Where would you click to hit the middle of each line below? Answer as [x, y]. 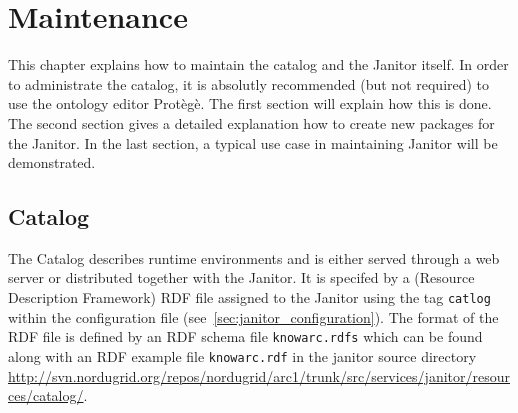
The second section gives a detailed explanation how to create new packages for [251, 122]
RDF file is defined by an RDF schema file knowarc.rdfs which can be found [245, 336]
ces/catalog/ [46, 395]
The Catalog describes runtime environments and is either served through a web [254, 257]
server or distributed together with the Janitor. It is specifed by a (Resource [241, 277]
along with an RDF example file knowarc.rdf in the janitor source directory [242, 355]
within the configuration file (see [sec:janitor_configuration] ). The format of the [253, 316]
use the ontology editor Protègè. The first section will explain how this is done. [250, 103]
